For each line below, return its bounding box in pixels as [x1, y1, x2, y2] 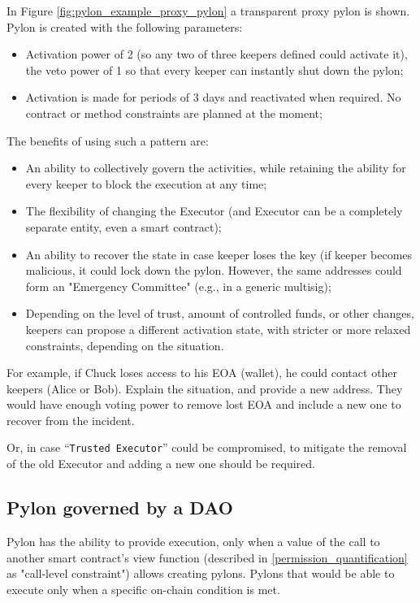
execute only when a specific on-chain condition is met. [6, 580, 280, 597]
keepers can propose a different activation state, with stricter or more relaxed [25, 320, 411, 337]
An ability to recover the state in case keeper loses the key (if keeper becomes [25, 245, 413, 262]
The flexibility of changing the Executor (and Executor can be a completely [25, 202, 403, 219]
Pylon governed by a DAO [6, 495, 233, 520]
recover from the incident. [6, 411, 135, 428]
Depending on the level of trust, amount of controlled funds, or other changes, [25, 305, 414, 322]
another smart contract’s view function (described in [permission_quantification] [6, 549, 408, 566]
